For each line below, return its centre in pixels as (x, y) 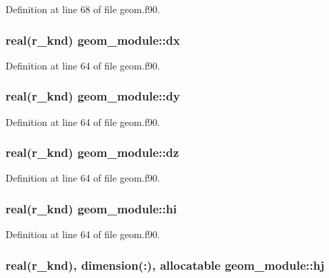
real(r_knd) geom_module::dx (93, 40)
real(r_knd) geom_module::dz (92, 152)
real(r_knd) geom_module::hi (91, 208)
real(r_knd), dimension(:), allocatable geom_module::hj (165, 265)
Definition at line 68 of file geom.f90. (83, 9)
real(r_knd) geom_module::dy (93, 96)
